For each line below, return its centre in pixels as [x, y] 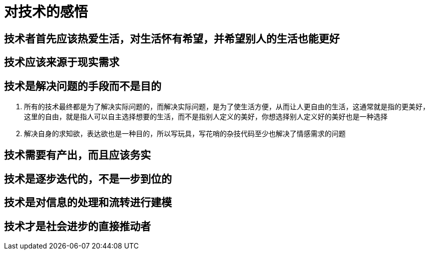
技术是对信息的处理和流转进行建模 [88, 203]
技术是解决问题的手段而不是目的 [83, 86]
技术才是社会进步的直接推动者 [77, 226]
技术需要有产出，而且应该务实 [77, 155]
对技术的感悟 [46, 12]
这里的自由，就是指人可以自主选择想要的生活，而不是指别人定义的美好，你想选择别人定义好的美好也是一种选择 [206, 117]
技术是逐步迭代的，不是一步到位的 [88, 179]
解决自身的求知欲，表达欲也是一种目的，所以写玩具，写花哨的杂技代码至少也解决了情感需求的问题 [185, 134]
